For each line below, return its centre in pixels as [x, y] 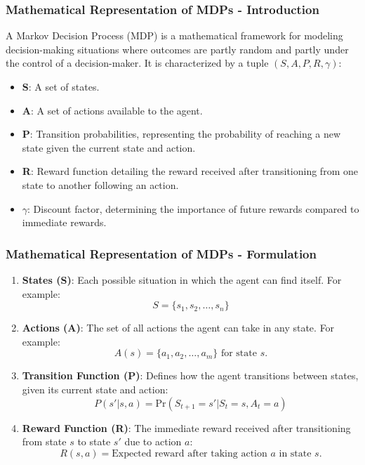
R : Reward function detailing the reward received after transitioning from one [190, 171]
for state [239, 354]
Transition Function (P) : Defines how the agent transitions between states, [190, 375]
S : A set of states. [61, 86]
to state [94, 441]
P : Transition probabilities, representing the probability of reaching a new [181, 134]
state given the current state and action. [109, 147]
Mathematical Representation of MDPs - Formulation [161, 253]
